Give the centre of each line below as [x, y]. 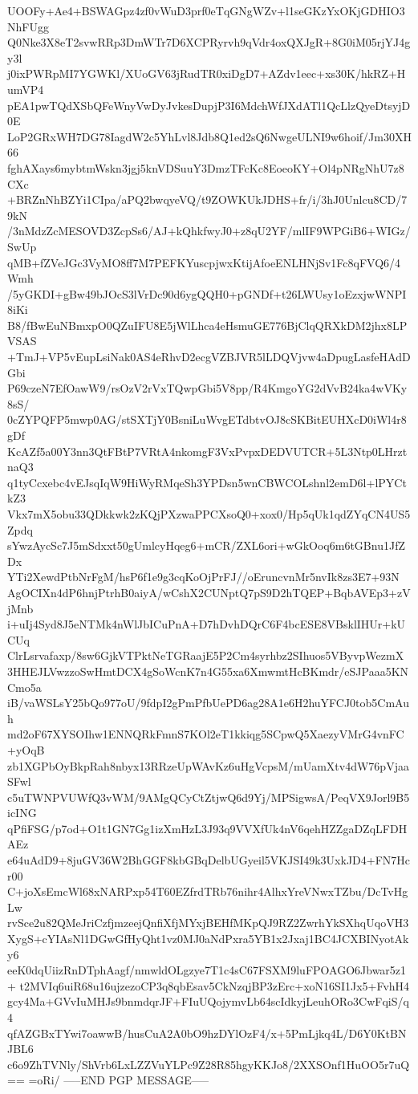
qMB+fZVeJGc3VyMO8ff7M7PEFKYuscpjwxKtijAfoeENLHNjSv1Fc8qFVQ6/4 [204, 262]
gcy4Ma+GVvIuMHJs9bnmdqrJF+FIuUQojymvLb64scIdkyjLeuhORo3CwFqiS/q [208, 1001]
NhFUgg [28, 26]
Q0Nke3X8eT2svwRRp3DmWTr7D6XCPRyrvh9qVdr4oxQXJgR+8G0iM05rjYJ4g [209, 42]
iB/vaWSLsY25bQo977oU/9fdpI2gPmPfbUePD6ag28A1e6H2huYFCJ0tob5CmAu [209, 703]
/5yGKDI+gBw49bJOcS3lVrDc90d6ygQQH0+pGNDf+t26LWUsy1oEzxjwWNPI [207, 293]
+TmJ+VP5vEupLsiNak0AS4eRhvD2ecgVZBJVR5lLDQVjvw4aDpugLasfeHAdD [209, 357]
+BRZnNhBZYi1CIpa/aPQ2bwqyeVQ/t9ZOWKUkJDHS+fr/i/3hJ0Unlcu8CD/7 [207, 199]
